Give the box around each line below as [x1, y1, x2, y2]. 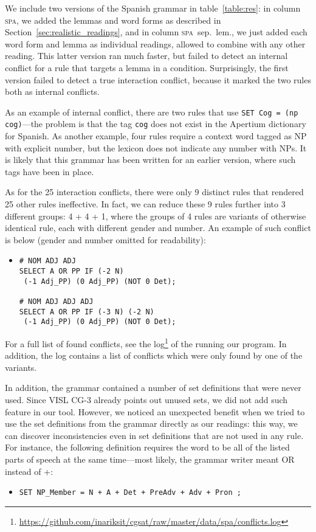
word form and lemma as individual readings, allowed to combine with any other [5, 37, 306, 50]
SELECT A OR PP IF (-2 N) [19, 267, 124, 276]
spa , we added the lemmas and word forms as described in [5, 13, 221, 26]
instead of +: [5, 465, 53, 477]
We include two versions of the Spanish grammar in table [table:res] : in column [5, 2, 301, 14]
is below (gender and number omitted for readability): [5, 233, 206, 246]
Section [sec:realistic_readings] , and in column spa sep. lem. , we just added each [5, 26, 307, 38]
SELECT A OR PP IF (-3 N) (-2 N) [19, 307, 154, 316]
